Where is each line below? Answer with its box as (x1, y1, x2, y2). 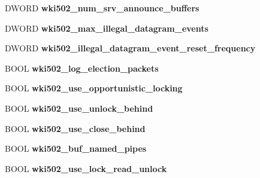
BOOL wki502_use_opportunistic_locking (5, 82, 183, 94)
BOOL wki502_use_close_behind (5, 122, 146, 134)
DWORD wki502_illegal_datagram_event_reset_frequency (5, 42, 256, 54)
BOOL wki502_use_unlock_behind (5, 102, 153, 114)
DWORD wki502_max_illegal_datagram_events (5, 22, 208, 34)
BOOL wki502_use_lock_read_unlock (5, 162, 167, 174)
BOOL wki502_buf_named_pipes (5, 142, 147, 155)
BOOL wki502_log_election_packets (5, 62, 159, 74)
